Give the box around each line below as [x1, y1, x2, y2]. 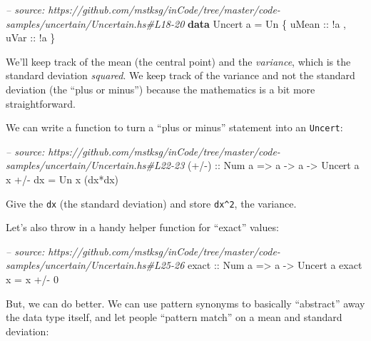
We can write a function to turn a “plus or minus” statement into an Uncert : [6, 120, 343, 135]
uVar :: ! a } [6, 30, 56, 45]
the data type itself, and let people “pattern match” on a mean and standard [6, 310, 342, 325]
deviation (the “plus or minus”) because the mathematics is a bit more [6, 81, 315, 96]
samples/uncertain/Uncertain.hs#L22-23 [6, 158, 185, 173]
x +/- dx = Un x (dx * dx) [6, 172, 118, 186]
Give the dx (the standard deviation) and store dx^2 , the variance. [6, 195, 297, 210]
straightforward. [6, 96, 76, 111]
